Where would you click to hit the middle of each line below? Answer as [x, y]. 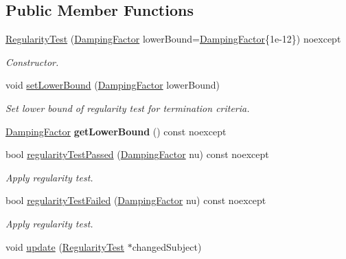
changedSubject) [167, 246]
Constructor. [32, 61]
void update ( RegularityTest [65, 246]
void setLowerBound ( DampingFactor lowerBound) [113, 85]
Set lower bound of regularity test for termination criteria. [128, 108]
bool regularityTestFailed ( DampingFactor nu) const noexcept [136, 200]
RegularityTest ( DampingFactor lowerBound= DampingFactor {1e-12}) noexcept [173, 39]
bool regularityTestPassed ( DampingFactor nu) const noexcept [137, 154]
